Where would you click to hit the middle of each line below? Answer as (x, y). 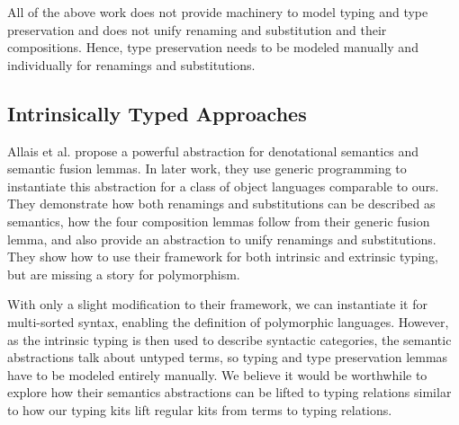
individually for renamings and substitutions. (131, 64)
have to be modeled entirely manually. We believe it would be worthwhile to (217, 374)
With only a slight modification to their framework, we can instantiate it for (217, 304)
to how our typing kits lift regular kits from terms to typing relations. (200, 409)
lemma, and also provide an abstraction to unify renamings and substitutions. (222, 239)
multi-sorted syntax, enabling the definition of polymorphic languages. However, (228, 321)
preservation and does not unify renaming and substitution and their (197, 29)
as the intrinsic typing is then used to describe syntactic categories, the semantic (229, 339)
